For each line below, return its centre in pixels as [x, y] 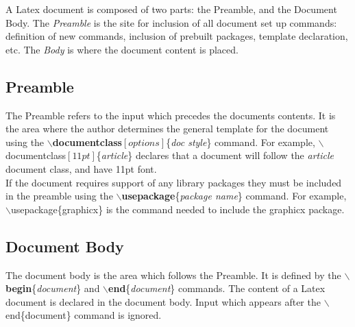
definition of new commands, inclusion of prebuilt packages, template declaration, [177, 36]
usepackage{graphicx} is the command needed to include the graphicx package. [177, 209]
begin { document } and [53, 288]
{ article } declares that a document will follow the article [215, 155]
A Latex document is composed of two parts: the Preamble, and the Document [171, 9]
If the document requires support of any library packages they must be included [174, 182]
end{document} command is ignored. [84, 315]
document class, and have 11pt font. [81, 168]
